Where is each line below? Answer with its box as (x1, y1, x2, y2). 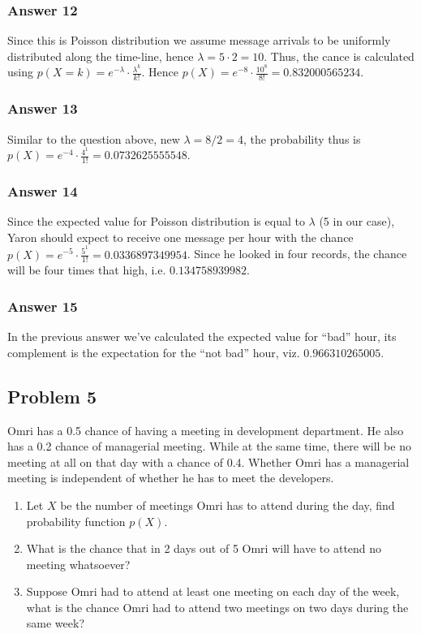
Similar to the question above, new (7, 130, 180, 147)
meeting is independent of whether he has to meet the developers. (7, 469, 334, 486)
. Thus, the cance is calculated (264, 47, 415, 64)
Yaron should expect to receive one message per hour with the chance (7, 228, 354, 245)
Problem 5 (7, 383, 97, 408)
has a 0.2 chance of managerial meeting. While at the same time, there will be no (7, 438, 411, 455)
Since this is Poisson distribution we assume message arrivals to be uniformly (7, 32, 391, 49)
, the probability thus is (243, 130, 361, 147)
